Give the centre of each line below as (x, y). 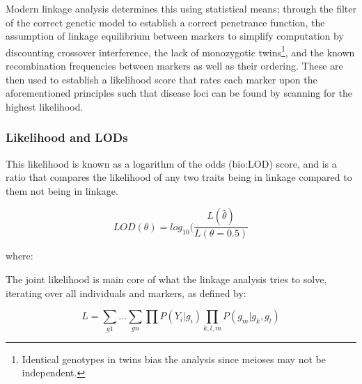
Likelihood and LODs (67, 137)
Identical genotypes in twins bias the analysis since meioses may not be (174, 359)
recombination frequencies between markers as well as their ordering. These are (174, 66)
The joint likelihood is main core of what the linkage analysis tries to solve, (166, 279)
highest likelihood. (45, 106)
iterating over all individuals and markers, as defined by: (126, 293)
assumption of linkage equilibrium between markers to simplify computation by (175, 36)
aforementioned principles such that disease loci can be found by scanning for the (179, 93)
